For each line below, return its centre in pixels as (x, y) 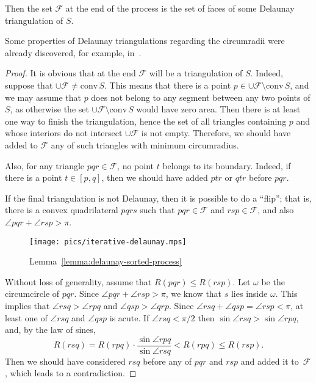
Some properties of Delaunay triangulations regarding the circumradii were (145, 41)
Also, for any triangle (45, 165)
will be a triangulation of (196, 73)
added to (21, 144)
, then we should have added (155, 177)
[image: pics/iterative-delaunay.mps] (108, 242)
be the (273, 281)
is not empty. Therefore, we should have (216, 133)
